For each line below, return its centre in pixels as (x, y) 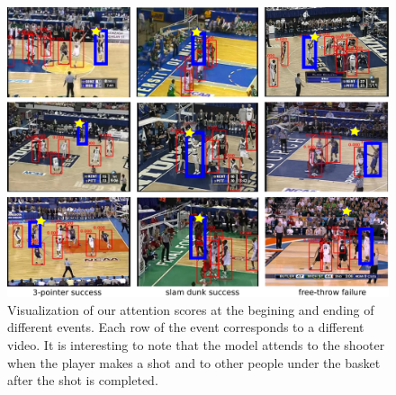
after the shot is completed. (83, 380)
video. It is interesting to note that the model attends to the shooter (196, 344)
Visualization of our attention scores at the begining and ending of (191, 309)
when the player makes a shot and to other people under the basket (194, 362)
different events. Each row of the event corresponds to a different (186, 327)
